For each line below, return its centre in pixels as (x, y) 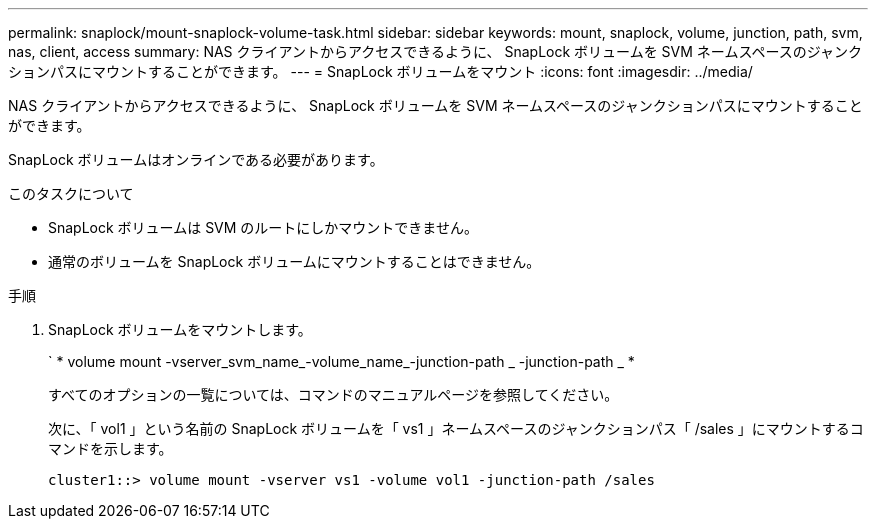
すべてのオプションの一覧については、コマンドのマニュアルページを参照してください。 (333, 394)
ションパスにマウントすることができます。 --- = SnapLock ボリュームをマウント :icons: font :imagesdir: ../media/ (380, 71)
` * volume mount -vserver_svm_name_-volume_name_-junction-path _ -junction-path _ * (341, 361)
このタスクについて (71, 193)
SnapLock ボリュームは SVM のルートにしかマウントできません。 (263, 227)
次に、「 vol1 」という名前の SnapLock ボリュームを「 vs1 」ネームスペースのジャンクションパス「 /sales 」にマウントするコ (456, 428)
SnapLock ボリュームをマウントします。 (180, 329)
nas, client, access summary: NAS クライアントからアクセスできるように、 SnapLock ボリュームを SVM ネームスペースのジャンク (435, 51)
